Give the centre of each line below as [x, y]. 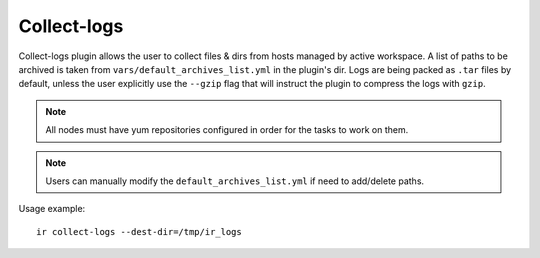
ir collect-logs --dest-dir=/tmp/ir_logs [139, 231]
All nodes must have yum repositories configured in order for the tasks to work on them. [227, 130]
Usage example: [52, 209]
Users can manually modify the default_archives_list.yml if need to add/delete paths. [235, 181]
